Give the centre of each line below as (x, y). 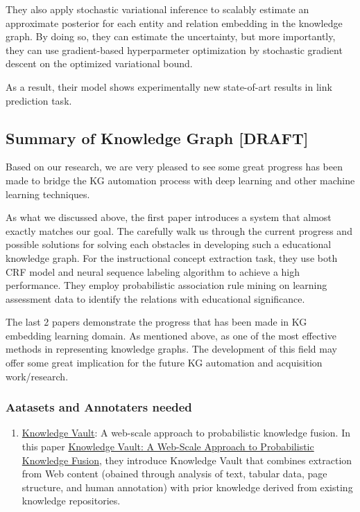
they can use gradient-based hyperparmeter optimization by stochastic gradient (174, 50)
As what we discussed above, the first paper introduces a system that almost (169, 217)
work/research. (37, 376)
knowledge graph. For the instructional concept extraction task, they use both (172, 257)
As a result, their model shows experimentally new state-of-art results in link (169, 86)
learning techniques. (48, 194)
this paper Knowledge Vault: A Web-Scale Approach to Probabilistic (168, 447)
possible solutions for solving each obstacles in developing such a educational (169, 244)
